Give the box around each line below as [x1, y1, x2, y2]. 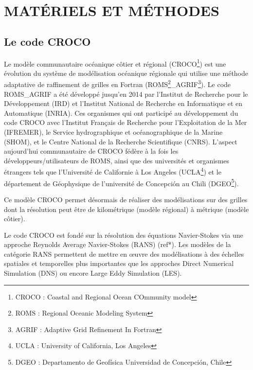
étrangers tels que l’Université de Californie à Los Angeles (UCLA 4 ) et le [4, 165, 221, 177]
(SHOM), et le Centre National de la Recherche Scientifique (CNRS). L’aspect [4, 136, 237, 146]
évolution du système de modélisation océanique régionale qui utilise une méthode [4, 68, 249, 78]
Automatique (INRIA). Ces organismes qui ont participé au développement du [4, 107, 238, 118]
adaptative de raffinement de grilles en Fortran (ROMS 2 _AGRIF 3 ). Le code [4, 78, 231, 89]
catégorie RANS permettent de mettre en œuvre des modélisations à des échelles [4, 248, 244, 259]
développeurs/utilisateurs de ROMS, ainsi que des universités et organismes [4, 155, 230, 165]
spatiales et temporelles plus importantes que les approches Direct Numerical [4, 258, 234, 268]
